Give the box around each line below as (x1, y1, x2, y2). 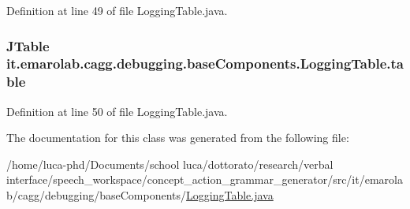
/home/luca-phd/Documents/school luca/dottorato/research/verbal (6, 155, 334, 172)
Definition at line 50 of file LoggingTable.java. (6, 103, 228, 119)
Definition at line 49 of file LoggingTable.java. (6, 2, 228, 18)
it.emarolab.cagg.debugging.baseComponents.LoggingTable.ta (6, 54, 404, 73)
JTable (6, 35, 50, 55)
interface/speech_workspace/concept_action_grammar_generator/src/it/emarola (6, 171, 403, 188)
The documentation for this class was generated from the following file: (6, 129, 349, 146)
